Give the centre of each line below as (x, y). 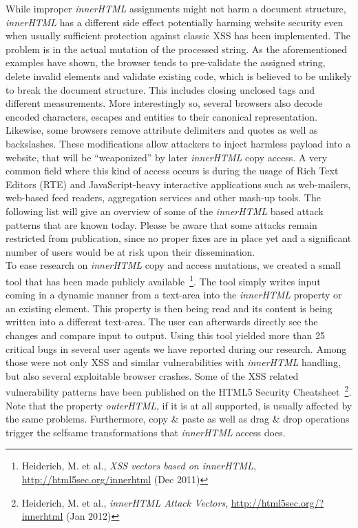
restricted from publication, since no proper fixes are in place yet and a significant (179, 238)
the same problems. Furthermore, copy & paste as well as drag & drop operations (178, 419)
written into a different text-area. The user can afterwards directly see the (162, 322)
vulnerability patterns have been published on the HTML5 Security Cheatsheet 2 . (179, 390)
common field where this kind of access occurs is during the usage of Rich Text (172, 171)
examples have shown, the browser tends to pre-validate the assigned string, (166, 62)
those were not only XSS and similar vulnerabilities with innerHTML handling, (173, 362)
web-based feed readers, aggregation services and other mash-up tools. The (163, 197)
